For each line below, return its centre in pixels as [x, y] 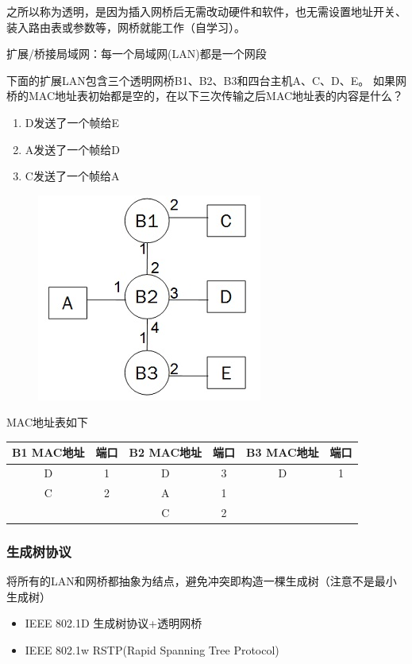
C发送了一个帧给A [72, 176]
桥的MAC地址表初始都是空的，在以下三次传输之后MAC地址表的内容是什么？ [205, 96]
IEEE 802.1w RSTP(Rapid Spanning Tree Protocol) [152, 650]
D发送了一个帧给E [72, 122]
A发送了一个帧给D [72, 149]
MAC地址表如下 [48, 422]
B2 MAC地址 [166, 452]
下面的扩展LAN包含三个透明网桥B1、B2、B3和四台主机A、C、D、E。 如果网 [206, 80]
